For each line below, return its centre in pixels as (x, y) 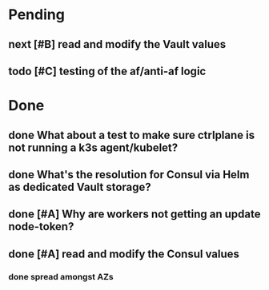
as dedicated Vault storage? (80, 187)
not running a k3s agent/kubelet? (93, 147)
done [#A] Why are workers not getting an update (134, 215)
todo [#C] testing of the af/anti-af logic (107, 71)
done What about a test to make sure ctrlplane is (132, 135)
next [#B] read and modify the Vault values (117, 44)
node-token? (41, 226)
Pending (37, 15)
